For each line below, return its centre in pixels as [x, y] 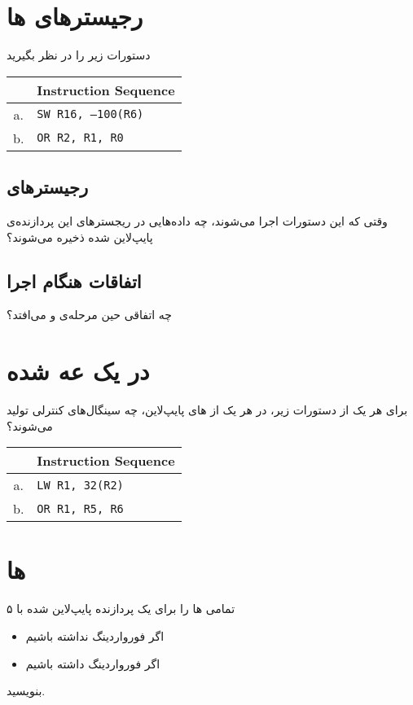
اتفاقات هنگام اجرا [74, 280]
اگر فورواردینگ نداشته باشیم [95, 635]
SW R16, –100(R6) [90, 114]
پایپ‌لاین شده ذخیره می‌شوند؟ [80, 236]
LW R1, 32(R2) [80, 485]
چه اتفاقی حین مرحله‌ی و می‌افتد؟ [89, 315]
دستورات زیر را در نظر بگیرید [79, 55]
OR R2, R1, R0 [80, 138]
